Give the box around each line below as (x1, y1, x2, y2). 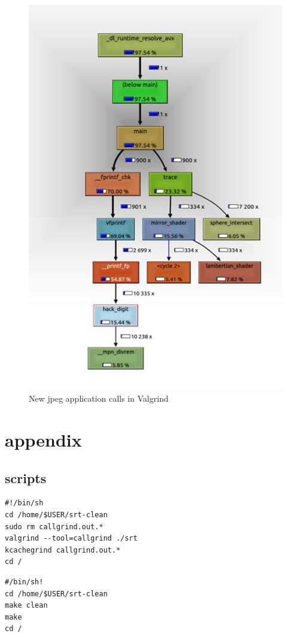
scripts (5, 468, 47, 487)
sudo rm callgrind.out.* (5, 522, 103, 531)
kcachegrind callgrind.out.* (5, 545, 121, 554)
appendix (5, 427, 82, 452)
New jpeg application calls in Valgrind (29, 392, 169, 405)
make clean (5, 601, 48, 610)
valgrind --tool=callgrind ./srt (5, 534, 138, 543)
